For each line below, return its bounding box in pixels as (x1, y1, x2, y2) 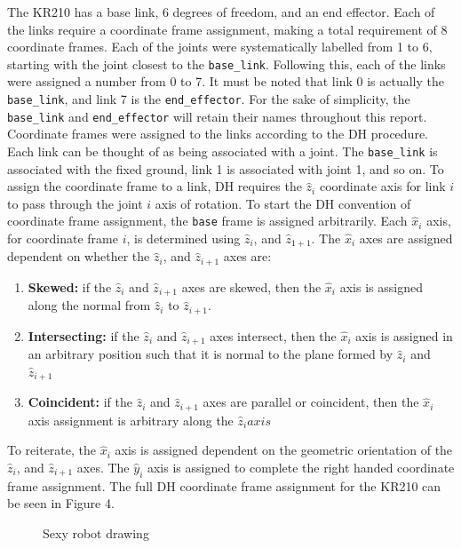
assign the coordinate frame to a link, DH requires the (7, 177, 302, 195)
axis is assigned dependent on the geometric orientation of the (115, 441, 453, 459)
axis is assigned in (355, 326, 453, 345)
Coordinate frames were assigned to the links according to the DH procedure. (7, 124, 428, 143)
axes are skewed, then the (181, 277, 322, 296)
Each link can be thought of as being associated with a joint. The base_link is (7, 141, 438, 160)
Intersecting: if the (28, 326, 139, 345)
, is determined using (126, 229, 241, 248)
